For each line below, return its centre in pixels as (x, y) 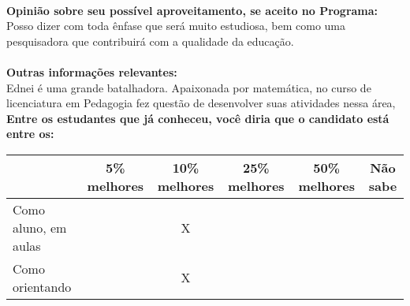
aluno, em (40, 227)
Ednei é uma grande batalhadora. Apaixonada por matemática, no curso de (189, 87)
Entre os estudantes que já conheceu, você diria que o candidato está (198, 118)
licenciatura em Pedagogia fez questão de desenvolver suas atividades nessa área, (201, 103)
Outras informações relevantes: (92, 71)
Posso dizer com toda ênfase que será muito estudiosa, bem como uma (176, 26)
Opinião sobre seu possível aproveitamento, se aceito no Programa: (192, 10)
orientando (42, 286)
